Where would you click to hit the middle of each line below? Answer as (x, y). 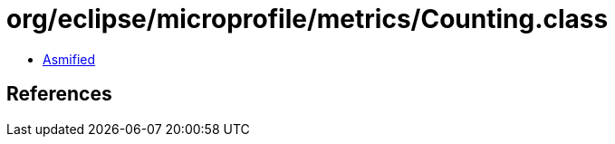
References (59, 94)
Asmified (69, 59)
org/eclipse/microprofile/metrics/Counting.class (307, 19)
